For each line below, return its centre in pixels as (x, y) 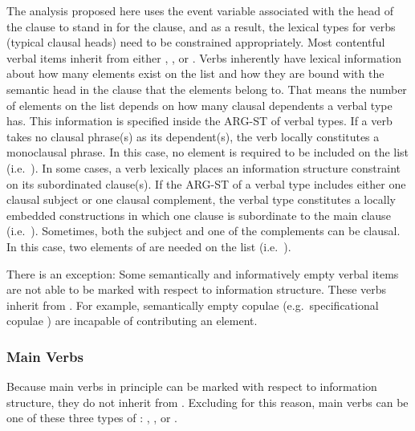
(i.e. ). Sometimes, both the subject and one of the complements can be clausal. (203, 231)
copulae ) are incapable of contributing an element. (132, 321)
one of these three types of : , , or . (92, 418)
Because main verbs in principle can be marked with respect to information (192, 386)
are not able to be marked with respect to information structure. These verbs (197, 289)
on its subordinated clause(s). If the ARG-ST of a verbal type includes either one (206, 183)
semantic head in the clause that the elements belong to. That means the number (207, 89)
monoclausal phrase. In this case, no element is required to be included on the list (208, 152)
